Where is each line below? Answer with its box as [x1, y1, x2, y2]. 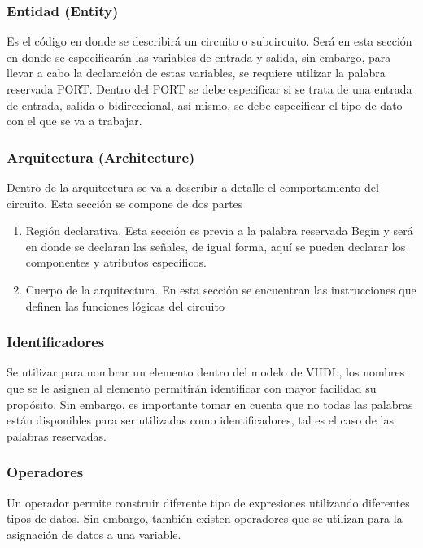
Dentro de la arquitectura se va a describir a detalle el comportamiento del [7, 179, 379, 195]
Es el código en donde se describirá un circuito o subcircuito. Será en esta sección [7, 33, 412, 50]
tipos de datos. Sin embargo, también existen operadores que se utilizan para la [7, 510, 403, 527]
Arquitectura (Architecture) [7, 146, 195, 167]
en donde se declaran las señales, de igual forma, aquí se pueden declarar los [25, 237, 406, 254]
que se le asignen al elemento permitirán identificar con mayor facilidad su [7, 379, 377, 396]
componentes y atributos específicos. [25, 254, 207, 271]
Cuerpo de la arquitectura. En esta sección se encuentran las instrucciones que [25, 281, 416, 298]
